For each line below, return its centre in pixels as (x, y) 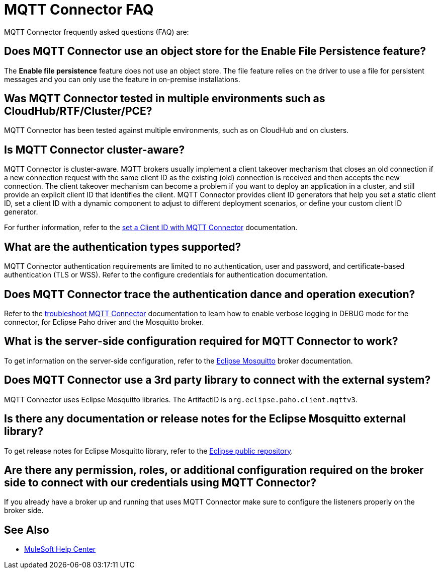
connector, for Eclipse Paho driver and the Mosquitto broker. (104, 322)
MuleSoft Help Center (60, 549)
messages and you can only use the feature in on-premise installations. (122, 79)
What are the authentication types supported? (123, 247)
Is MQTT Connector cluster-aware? (95, 150)
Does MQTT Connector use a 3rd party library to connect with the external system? (217, 380)
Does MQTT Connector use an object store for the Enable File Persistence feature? (215, 51)
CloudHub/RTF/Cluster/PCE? (78, 111)
